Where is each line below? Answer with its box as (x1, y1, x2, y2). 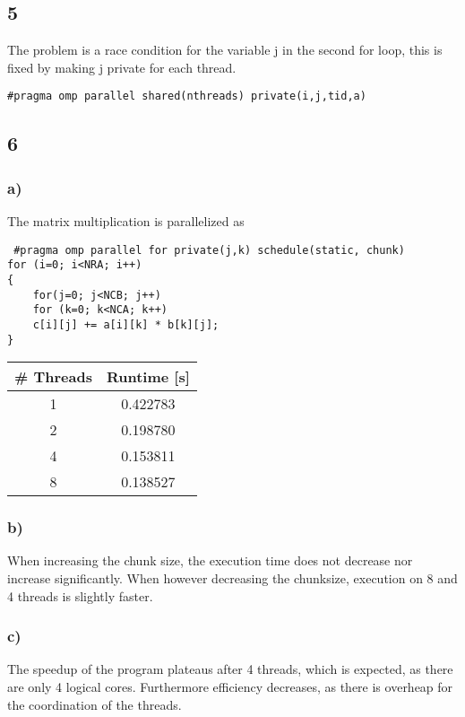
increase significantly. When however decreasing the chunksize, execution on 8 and (7, 569, 458, 588)
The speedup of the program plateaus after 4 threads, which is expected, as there (7, 660, 453, 678)
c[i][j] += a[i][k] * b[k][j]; (32, 318, 220, 331)
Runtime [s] (106, 366, 190, 388)
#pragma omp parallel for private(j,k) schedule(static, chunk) (13, 243, 405, 257)
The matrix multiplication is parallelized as (7, 212, 245, 231)
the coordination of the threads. (7, 695, 182, 713)
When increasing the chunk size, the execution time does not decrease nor (7, 551, 413, 570)
